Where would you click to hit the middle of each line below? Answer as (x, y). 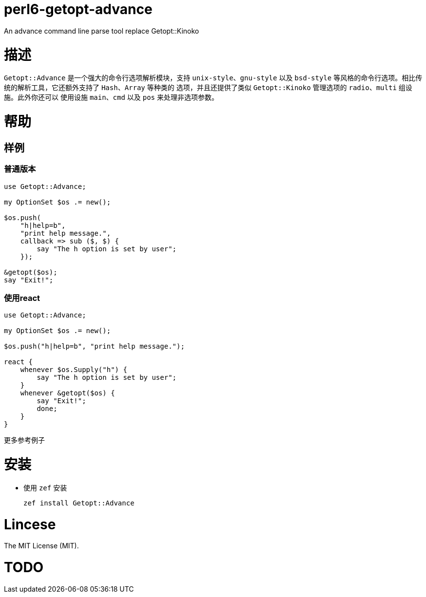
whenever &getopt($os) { (68, 393)
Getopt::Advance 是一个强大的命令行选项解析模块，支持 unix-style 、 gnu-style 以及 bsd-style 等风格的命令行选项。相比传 (213, 78)
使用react (22, 298)
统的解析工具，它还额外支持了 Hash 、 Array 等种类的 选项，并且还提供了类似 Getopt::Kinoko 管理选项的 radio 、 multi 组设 (208, 88)
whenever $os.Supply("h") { (74, 370)
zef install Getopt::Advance (79, 503)
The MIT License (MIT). (41, 546)
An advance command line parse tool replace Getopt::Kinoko (102, 31)
